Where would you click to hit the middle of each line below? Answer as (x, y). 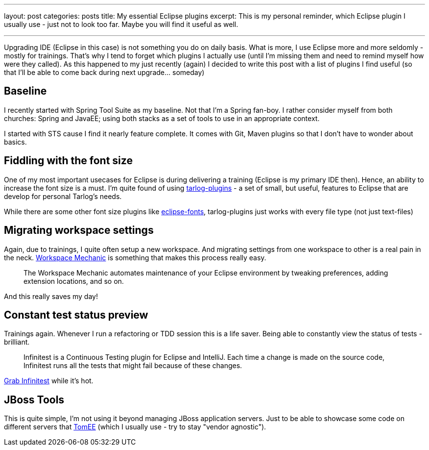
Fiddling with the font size (68, 161)
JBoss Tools (34, 400)
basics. (15, 142)
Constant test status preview (76, 315)
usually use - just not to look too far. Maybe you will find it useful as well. (121, 24)
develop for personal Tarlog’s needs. (63, 196)
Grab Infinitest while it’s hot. (49, 381)
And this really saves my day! (51, 296)
